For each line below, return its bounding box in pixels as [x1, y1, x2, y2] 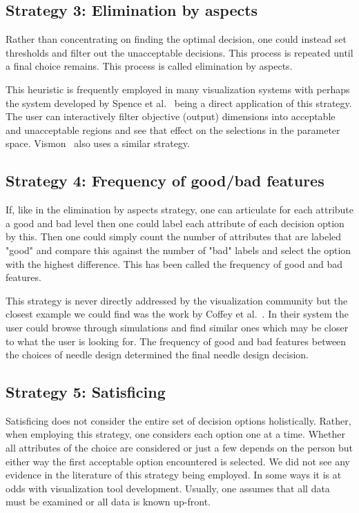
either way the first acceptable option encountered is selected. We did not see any [6, 454, 350, 468]
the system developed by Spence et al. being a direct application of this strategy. [6, 95, 352, 110]
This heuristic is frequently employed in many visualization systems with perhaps [6, 81, 350, 96]
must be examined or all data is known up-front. [6, 494, 211, 509]
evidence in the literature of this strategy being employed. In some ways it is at [6, 467, 342, 482]
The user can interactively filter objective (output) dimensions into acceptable [6, 109, 336, 124]
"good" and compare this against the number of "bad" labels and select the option [6, 242, 351, 257]
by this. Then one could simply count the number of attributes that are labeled [6, 229, 342, 244]
